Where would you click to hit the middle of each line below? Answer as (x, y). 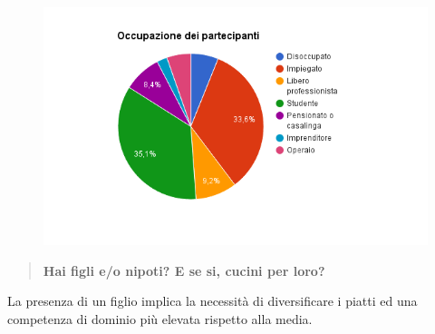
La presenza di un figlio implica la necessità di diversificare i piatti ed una (213, 301)
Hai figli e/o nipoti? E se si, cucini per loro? (184, 270)
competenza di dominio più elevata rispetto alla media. (160, 318)
